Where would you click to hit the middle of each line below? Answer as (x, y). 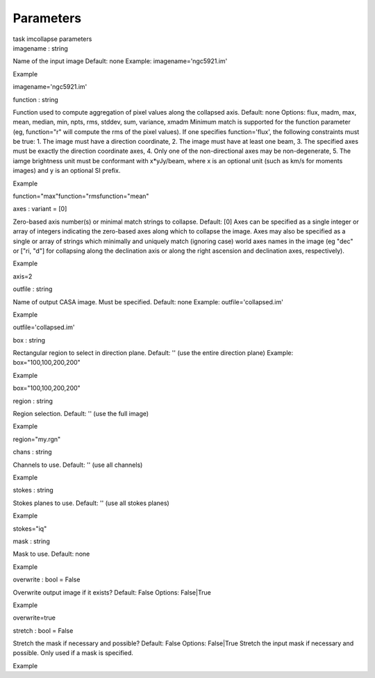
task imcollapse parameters (52, 39)
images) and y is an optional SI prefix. (67, 171)
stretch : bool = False (43, 630)
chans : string (32, 452)
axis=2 (23, 276)
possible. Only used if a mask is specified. (73, 653)
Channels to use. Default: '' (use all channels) (78, 465)
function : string (35, 99)
